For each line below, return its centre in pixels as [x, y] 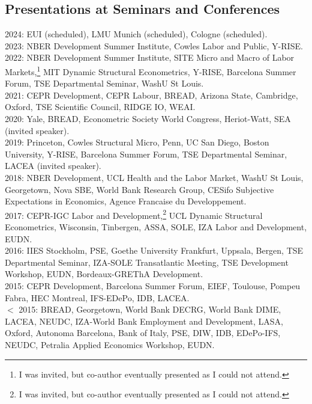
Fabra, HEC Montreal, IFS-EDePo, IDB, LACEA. [97, 297]
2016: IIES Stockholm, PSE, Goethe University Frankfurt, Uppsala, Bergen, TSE [154, 250]
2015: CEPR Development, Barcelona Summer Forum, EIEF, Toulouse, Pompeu [153, 285]
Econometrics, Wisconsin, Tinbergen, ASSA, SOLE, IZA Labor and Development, [156, 227]
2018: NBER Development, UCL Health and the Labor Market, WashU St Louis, [154, 177]
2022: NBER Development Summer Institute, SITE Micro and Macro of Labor [150, 57]
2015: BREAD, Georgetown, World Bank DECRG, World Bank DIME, [150, 309]
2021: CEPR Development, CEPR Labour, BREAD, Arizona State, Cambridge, [151, 95]
